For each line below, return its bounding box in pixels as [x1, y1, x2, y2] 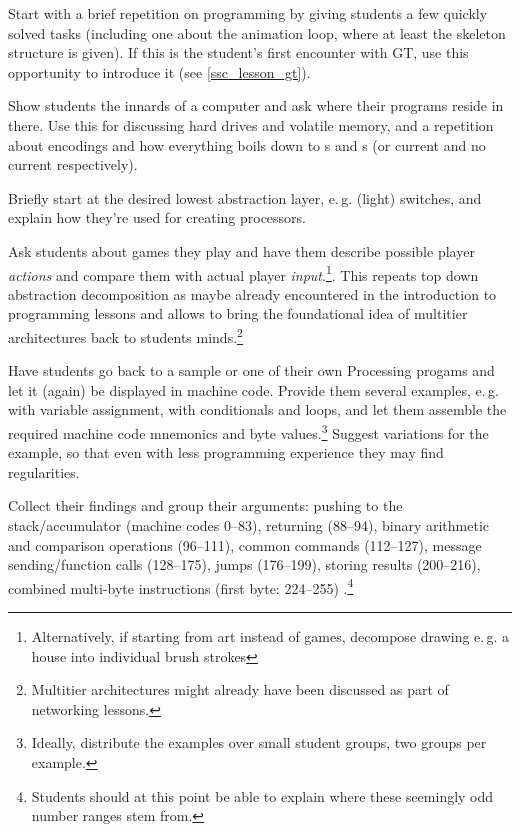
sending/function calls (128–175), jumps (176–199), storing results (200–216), [8, 554, 481, 575]
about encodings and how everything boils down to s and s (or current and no [8, 134, 486, 155]
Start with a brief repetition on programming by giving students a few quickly [8, 3, 488, 23]
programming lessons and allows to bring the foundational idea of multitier [8, 303, 468, 324]
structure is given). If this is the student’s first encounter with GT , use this [8, 42, 469, 63]
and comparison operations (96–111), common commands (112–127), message [8, 534, 482, 555]
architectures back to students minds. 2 [8, 323, 243, 347]
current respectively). [8, 154, 138, 175]
